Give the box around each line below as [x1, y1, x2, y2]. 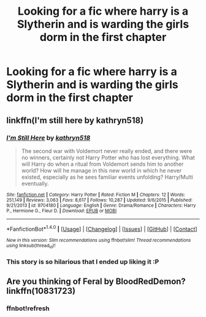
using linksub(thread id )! [6, 242, 56, 249]
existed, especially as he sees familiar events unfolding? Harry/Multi [21, 173, 193, 181]
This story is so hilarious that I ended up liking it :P [6, 257, 159, 266]
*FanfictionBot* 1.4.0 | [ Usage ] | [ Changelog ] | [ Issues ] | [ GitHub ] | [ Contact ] [6, 224, 197, 233]
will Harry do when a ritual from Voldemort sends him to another [21, 160, 184, 168]
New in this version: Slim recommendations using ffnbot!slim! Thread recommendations [6, 237, 191, 243]
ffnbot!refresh [6, 304, 50, 313]
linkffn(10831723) [6, 286, 75, 296]
